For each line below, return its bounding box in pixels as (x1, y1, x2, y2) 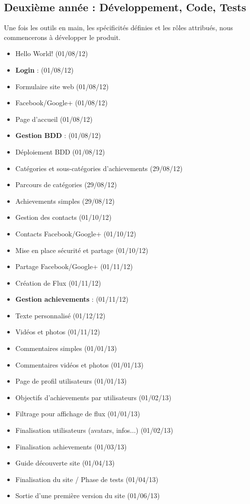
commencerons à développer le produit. (4, 32, 121, 42)
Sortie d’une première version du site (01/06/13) (15, 490, 160, 501)
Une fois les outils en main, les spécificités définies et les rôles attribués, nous (4, 22, 233, 33)
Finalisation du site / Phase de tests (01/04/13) (15, 474, 159, 484)
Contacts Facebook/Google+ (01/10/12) (15, 228, 136, 238)
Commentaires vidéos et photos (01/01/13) (15, 359, 143, 369)
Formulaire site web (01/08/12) (15, 81, 109, 91)
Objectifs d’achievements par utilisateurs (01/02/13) (15, 392, 172, 402)
